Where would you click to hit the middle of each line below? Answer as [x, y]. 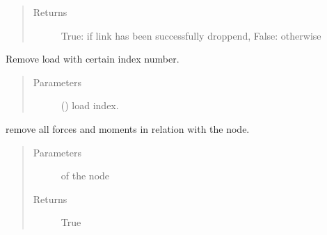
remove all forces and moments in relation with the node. [128, 128]
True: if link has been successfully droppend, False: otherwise [191, 35]
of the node [85, 176]
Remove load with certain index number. [93, 59]
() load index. [90, 105]
